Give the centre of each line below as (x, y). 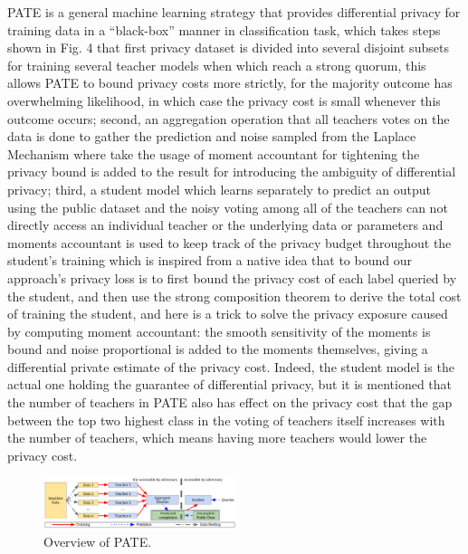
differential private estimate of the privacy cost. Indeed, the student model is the (231, 366)
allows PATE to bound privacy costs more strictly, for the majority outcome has (230, 83)
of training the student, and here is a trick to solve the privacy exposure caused (228, 314)
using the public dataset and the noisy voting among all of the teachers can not (228, 207)
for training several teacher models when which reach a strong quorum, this (217, 65)
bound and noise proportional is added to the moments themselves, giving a (218, 349)
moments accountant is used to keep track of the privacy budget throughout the (229, 242)
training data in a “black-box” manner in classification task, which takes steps (224, 29)
